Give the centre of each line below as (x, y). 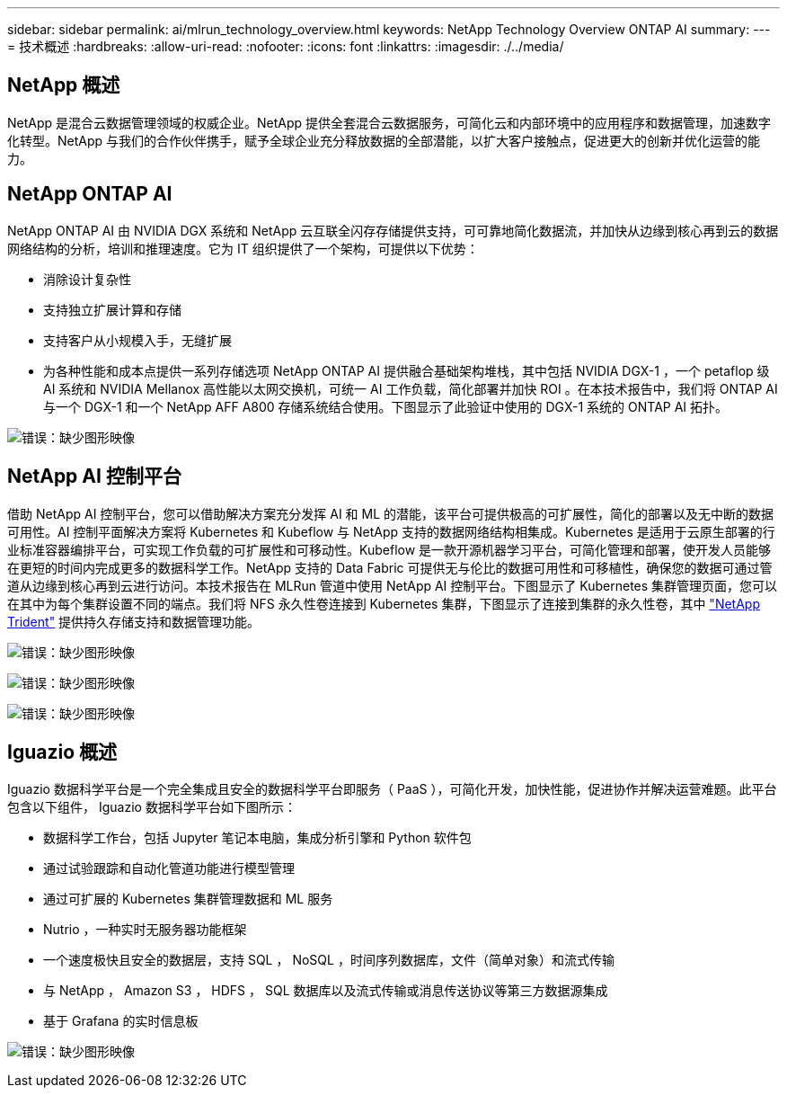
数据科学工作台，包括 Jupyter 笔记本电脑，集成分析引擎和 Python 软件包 (257, 838)
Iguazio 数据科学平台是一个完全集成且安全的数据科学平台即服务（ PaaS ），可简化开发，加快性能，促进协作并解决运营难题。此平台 (392, 789)
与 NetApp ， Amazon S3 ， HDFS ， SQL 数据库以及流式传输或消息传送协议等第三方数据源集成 (326, 991)
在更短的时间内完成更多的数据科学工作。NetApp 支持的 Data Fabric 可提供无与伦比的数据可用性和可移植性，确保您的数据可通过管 (390, 567)
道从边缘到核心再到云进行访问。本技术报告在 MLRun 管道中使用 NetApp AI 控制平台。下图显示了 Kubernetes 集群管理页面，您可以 (393, 585)
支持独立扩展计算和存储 (112, 309)
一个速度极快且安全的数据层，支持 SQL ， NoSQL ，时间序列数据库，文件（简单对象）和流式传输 (329, 960)
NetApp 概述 (64, 85)
